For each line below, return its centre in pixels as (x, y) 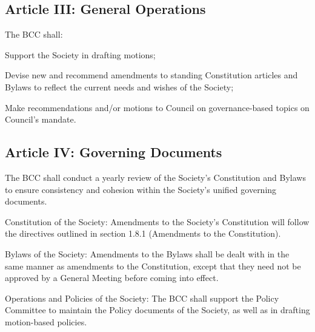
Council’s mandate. (41, 119)
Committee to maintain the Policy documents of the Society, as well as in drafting (157, 310)
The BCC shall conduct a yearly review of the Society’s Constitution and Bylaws (155, 177)
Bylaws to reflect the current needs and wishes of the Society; (119, 86)
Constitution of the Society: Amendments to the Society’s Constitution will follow (157, 221)
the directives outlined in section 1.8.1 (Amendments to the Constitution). (143, 233)
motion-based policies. (46, 321)
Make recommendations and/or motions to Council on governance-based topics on (157, 107)
